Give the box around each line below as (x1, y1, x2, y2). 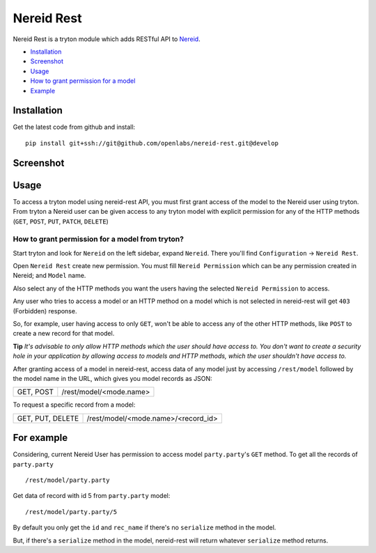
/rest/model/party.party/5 (25, 508, 118, 515)
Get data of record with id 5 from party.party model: (13, 492, 171, 500)
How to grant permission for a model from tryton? (13, 234, 185, 244)
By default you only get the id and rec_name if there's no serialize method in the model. (13, 523, 276, 532)
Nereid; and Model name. (13, 272, 86, 280)
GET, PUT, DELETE (17, 413, 79, 423)
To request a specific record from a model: (13, 400, 136, 409)
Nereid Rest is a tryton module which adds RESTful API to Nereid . (13, 35, 201, 43)
